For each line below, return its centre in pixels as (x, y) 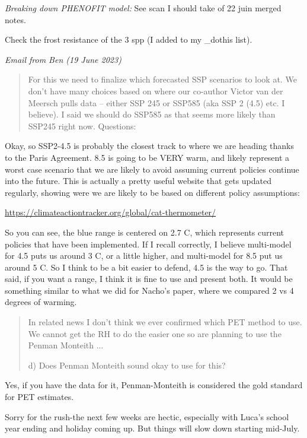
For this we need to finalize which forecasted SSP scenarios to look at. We (162, 79)
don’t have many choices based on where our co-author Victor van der (156, 91)
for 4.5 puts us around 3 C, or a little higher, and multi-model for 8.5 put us (144, 255)
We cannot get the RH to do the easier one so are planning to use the (155, 333)
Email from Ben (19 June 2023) (63, 59)
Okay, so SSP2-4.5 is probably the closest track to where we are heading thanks (149, 146)
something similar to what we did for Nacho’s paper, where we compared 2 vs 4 (149, 290)
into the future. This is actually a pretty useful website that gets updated (138, 181)
